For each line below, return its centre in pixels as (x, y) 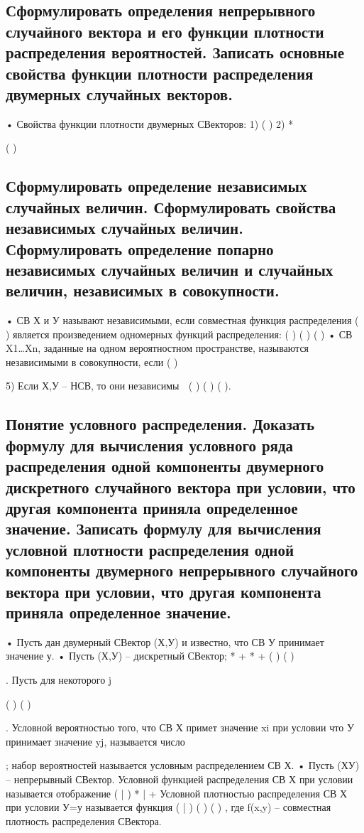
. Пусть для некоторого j (59, 679)
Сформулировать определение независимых (156, 186)
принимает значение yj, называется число (95, 741)
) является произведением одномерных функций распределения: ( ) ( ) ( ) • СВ (179, 334)
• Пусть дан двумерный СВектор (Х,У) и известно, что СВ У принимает (165, 641)
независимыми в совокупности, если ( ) (92, 361)
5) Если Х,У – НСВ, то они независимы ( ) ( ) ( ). (118, 386)
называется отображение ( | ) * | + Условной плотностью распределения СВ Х (177, 793)
